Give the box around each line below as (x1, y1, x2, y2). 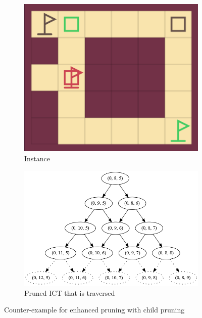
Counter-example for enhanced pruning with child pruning (4, 304, 185, 315)
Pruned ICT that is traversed (24, 287, 115, 298)
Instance (24, 153, 50, 163)
